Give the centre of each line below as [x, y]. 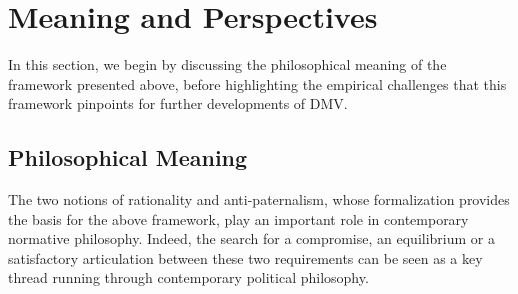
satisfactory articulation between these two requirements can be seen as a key [245, 257]
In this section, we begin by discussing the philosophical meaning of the [227, 64]
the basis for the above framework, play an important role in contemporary [238, 218]
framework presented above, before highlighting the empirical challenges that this [257, 83]
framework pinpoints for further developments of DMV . [178, 103]
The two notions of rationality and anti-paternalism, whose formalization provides [259, 199]
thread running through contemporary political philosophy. [188, 277]
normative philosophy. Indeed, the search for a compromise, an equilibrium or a [251, 238]
